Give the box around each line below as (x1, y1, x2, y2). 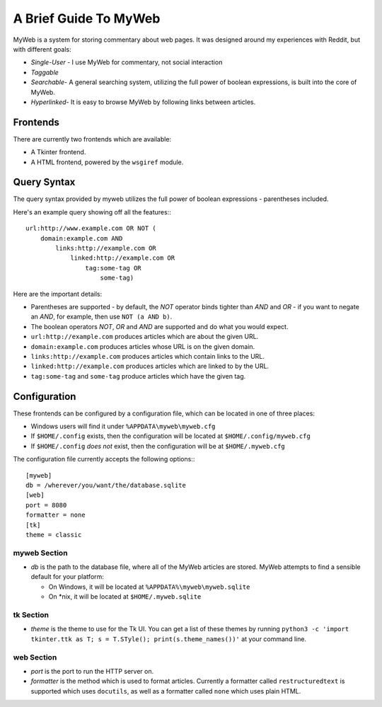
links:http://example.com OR (55, 244, 157, 253)
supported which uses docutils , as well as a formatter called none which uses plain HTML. (30, 686, 301, 695)
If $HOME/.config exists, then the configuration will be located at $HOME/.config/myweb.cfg (30, 432, 311, 440)
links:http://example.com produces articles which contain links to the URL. (30, 352, 265, 360)
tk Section (13, 610, 50, 620)
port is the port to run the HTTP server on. (30, 667, 154, 675)
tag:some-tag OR (85, 264, 141, 272)
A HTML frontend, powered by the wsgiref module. (30, 158, 184, 166)
